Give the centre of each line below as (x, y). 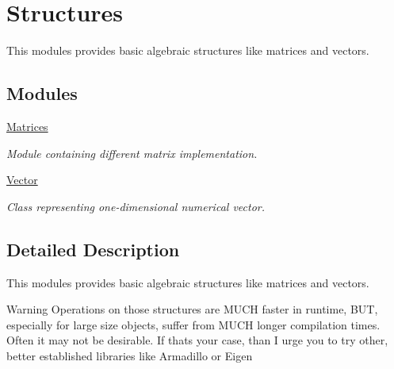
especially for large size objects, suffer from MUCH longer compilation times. (193, 324)
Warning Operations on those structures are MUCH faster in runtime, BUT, (192, 309)
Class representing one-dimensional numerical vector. (136, 206)
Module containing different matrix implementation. (132, 153)
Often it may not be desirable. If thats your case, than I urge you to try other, (197, 340)
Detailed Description (93, 249)
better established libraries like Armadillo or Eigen (130, 355)
